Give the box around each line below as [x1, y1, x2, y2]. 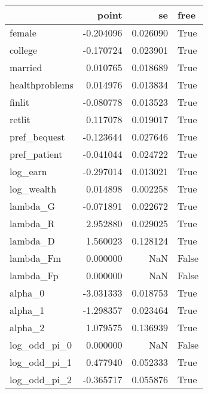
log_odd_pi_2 [10, 372, 72, 386]
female [10, 26, 36, 39]
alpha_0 [10, 286, 45, 300]
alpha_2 [10, 320, 45, 334]
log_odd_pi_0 [10, 338, 72, 352]
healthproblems [10, 78, 74, 91]
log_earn [10, 164, 47, 178]
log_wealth [10, 182, 57, 196]
